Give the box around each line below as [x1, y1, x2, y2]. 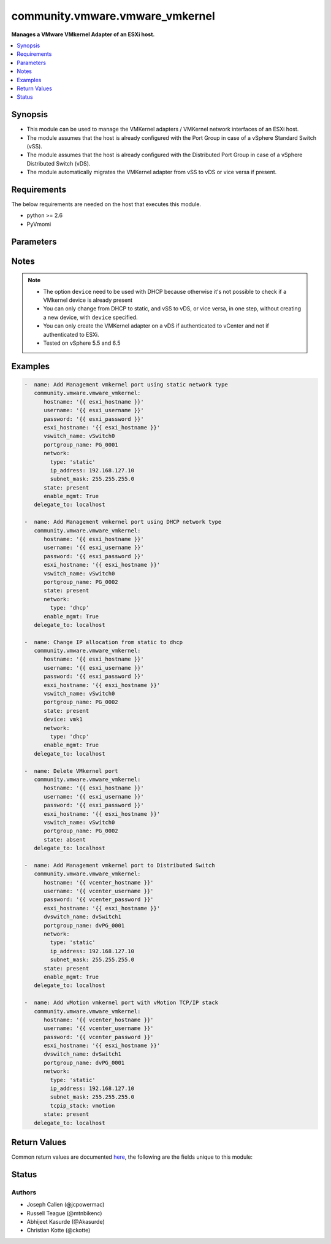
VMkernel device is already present [43, 296, 133, 304]
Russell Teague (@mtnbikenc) [26, 1209, 102, 1217]
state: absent [44, 836, 86, 843]
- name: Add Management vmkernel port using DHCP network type [24, 518, 222, 526]
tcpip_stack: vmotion [50, 1102, 115, 1109]
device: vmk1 [44, 716, 83, 723]
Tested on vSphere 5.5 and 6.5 [43, 339, 121, 347]
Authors [11, 1188, 37, 1196]
